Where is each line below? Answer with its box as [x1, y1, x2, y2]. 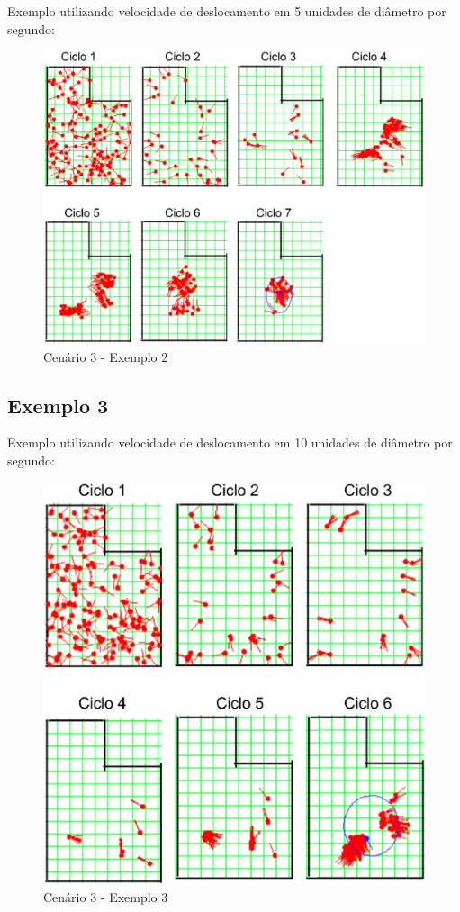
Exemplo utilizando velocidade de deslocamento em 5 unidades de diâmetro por [7, 2, 446, 20]
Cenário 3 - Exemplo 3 [43, 887, 168, 906]
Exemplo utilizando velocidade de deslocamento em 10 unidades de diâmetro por [7, 433, 453, 452]
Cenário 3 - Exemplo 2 [43, 347, 168, 366]
